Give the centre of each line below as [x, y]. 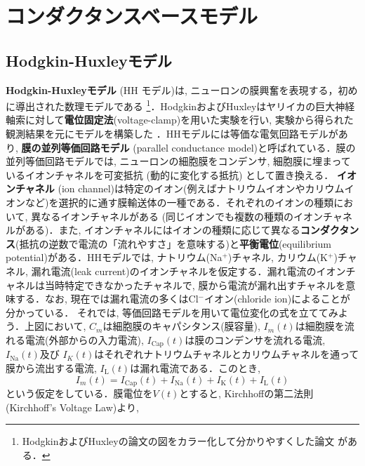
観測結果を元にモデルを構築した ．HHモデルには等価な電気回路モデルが [172, 134]
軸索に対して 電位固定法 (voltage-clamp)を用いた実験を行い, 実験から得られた [180, 120]
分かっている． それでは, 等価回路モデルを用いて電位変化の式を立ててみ [172, 312]
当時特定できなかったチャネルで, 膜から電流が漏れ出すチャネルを [195, 285]
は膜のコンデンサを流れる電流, [255, 339]
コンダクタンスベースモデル [132, 16]
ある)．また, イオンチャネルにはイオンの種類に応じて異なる [162, 230]
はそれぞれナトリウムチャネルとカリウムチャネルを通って [227, 354]
